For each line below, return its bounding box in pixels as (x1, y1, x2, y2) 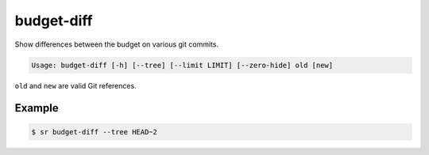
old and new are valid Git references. (14, 81, 137, 90)
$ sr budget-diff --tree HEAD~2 (31, 127, 158, 136)
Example (14, 101, 59, 115)
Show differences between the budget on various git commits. (14, 40, 218, 49)
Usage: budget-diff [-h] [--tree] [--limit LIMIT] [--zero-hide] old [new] (31, 60, 334, 70)
